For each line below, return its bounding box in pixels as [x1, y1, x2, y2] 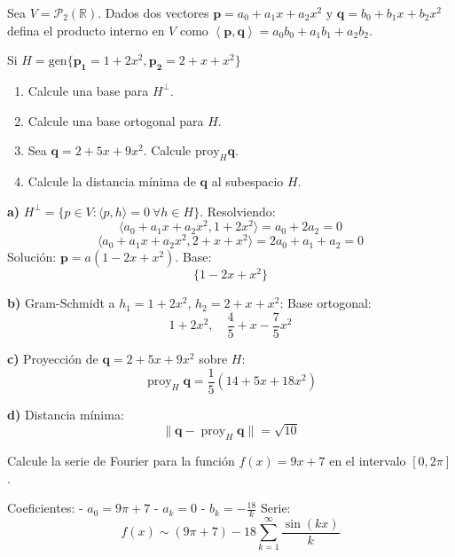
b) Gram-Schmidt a [7, 294, 115, 312]
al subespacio [211, 171, 284, 190]
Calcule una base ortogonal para [27, 111, 204, 129]
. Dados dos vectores [98, 4, 209, 21]
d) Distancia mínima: [7, 404, 124, 423]
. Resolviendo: [200, 201, 276, 220]
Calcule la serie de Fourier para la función [7, 451, 235, 470]
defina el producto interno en [7, 20, 165, 39]
